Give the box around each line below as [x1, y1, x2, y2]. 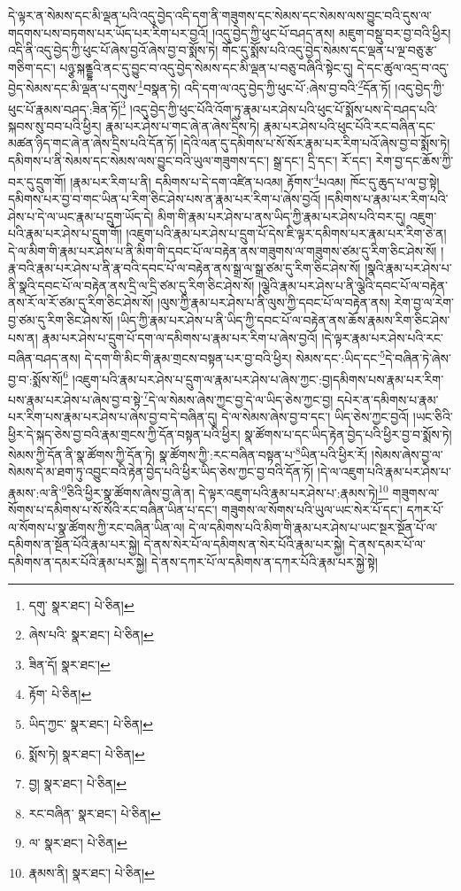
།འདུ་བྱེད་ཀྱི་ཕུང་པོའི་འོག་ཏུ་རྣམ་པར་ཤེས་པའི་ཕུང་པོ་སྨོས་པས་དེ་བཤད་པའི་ [129, 99, 438, 118]
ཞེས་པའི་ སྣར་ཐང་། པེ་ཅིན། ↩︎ [28, 625, 154, 644]
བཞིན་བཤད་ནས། [8, 348, 81, 367]
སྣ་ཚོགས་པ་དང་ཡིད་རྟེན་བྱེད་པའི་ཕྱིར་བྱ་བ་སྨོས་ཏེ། [244, 424, 452, 443]
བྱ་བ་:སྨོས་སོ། [8, 369, 64, 388]
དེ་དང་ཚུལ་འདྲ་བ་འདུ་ [357, 58, 449, 76]
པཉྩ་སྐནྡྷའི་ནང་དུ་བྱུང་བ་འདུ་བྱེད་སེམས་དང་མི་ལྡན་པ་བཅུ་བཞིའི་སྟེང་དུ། [59, 58, 353, 76]
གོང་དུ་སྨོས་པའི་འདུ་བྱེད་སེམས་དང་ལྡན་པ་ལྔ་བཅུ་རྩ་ [221, 41, 437, 59]
